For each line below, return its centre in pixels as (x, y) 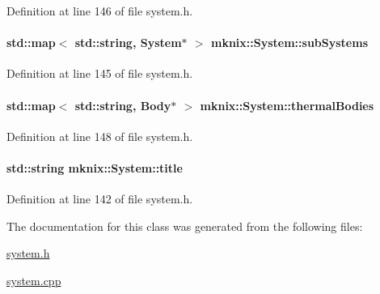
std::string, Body (123, 105)
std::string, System (128, 43)
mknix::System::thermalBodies (287, 105)
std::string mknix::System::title (95, 167)
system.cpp (34, 280)
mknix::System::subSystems (289, 43)
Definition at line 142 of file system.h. (100, 199)
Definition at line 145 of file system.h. (100, 73)
